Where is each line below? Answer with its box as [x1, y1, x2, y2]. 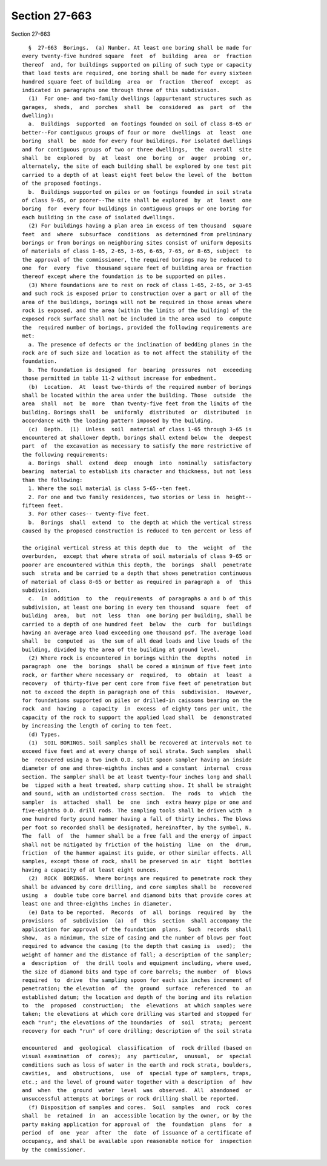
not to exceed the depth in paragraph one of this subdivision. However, [22, 688, 252, 695]
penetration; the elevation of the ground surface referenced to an [22, 985, 252, 992]
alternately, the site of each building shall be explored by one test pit [22, 163, 252, 170]
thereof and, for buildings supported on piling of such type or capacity [22, 61, 252, 68]
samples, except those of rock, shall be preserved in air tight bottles [22, 858, 252, 865]
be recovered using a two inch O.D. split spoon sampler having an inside [22, 756, 252, 763]
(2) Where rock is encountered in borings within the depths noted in [28, 655, 252, 661]
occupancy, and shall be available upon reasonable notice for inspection [22, 1138, 252, 1145]
